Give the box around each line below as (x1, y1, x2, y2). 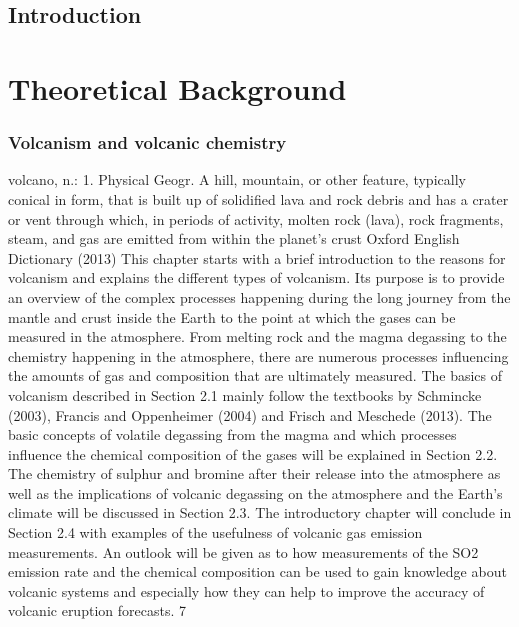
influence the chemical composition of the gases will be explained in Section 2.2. (8, 443, 498, 464)
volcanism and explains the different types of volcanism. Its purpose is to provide (8, 267, 505, 288)
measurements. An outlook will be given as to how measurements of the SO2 (8, 541, 479, 562)
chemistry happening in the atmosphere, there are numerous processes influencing (8, 345, 509, 366)
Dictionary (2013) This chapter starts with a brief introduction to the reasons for (8, 247, 506, 268)
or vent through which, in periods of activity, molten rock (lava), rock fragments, (8, 208, 504, 229)
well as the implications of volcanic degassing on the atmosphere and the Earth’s (8, 482, 503, 503)
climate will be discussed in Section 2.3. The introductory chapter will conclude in (8, 502, 512, 523)
